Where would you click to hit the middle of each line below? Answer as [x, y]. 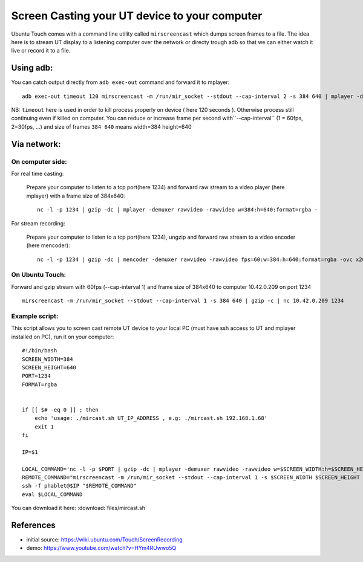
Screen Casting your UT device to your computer [137, 16]
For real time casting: [38, 173]
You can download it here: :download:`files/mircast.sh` [79, 508]
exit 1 [44, 427]
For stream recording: [38, 223]
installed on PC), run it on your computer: [63, 337]
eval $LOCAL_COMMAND [52, 494]
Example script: [35, 316]
